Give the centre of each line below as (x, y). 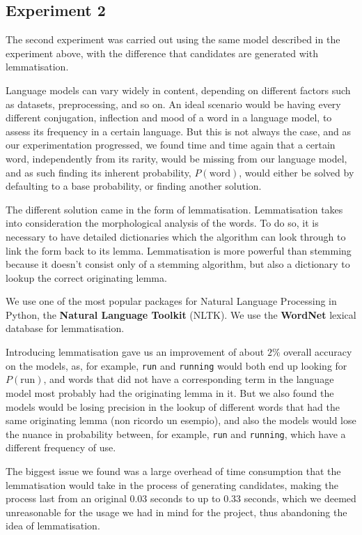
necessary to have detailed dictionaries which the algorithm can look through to (176, 236)
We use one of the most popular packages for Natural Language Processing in (171, 301)
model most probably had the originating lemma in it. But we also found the (170, 392)
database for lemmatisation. (65, 328)
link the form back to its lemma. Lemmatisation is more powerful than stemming (179, 250)
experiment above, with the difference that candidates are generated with (162, 53)
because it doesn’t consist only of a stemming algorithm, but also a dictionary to (178, 264)
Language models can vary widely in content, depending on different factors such (178, 90)
